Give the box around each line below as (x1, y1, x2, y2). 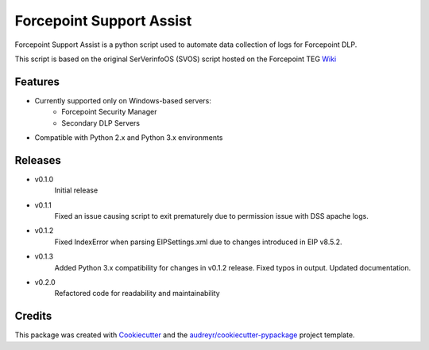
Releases (14, 154, 61, 167)
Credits (14, 309, 52, 323)
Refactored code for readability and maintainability (54, 289, 220, 298)
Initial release (54, 185, 99, 195)
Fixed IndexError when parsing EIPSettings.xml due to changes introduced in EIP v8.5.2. (54, 237, 342, 247)
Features (14, 75, 60, 88)
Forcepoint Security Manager (61, 107, 157, 117)
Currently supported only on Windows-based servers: (34, 95, 212, 105)
